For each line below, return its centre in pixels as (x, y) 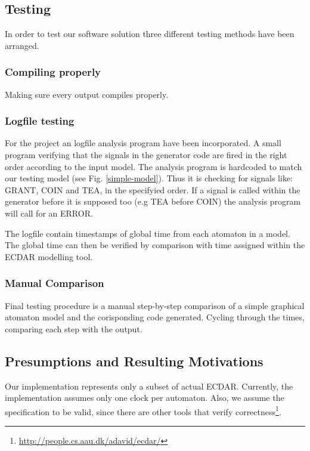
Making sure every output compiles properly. (87, 94)
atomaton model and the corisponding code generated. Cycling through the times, (155, 317)
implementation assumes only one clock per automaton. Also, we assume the (145, 398)
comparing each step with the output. (74, 328)
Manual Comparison (55, 283)
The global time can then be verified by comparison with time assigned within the (155, 245)
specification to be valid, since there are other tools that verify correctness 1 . (143, 410)
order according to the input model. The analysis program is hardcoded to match (154, 166)
